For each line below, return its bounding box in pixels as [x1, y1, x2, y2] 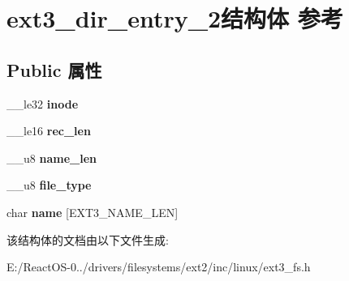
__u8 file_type [6, 177, 92, 194]
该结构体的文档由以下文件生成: [6, 231, 169, 248]
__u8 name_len [6, 149, 97, 166]
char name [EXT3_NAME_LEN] [6, 203, 179, 220]
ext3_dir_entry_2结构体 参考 [6, 2, 343, 35]
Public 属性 [6, 57, 102, 82]
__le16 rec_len [6, 122, 91, 139]
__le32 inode [6, 95, 79, 112]
